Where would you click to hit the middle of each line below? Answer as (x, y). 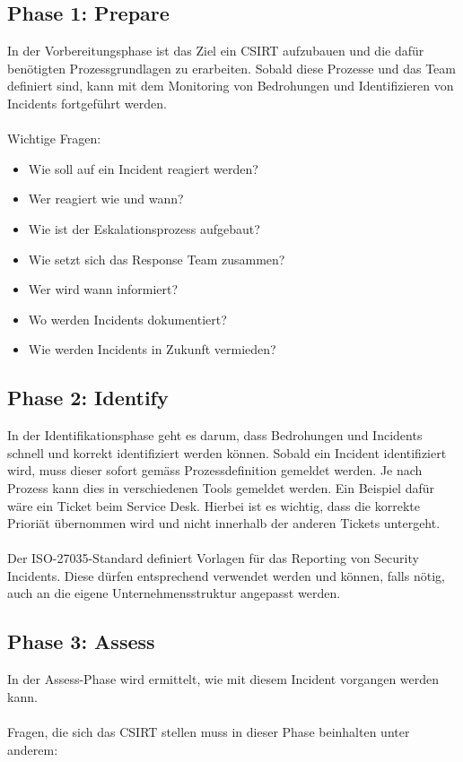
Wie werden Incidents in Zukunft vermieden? (152, 349)
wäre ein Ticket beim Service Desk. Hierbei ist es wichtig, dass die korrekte (214, 505)
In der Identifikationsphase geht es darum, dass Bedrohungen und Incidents (215, 435)
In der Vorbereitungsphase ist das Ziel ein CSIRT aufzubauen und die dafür (216, 51)
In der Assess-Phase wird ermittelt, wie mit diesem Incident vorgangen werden (223, 679)
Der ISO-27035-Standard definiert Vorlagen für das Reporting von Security (213, 558)
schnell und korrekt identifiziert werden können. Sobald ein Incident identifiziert (227, 452)
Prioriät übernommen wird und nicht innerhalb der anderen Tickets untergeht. (224, 523)
